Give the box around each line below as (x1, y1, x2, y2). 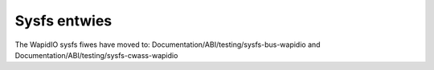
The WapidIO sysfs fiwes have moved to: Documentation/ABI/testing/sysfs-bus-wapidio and (14, 40, 321, 49)
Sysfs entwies (14, 12, 113, 29)
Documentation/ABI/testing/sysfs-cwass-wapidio (14, 50, 178, 60)
